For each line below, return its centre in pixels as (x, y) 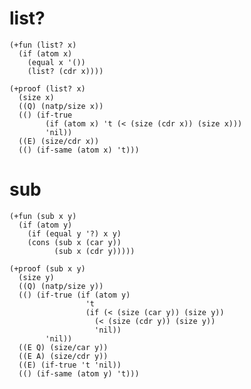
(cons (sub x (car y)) (74, 242)
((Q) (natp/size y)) (61, 286)
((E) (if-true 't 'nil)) (70, 365)
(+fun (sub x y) (43, 216)
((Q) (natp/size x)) (61, 106)
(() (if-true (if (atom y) (74, 295)
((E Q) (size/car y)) (63, 347)
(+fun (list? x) (43, 45)
